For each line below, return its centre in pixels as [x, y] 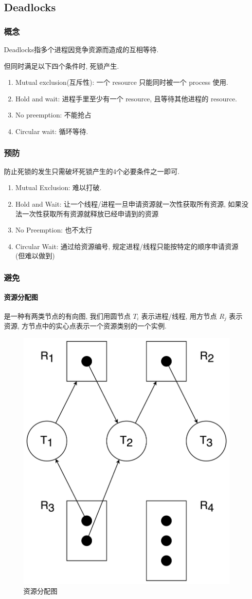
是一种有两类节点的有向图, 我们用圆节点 [67, 316]
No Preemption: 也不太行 [54, 230]
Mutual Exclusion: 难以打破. [58, 187]
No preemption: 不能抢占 [53, 115]
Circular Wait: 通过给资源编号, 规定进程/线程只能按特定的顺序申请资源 [127, 246]
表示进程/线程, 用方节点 [179, 316]
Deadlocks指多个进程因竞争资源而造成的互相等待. [81, 49]
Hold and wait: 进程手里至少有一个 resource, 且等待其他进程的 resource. [126, 98]
